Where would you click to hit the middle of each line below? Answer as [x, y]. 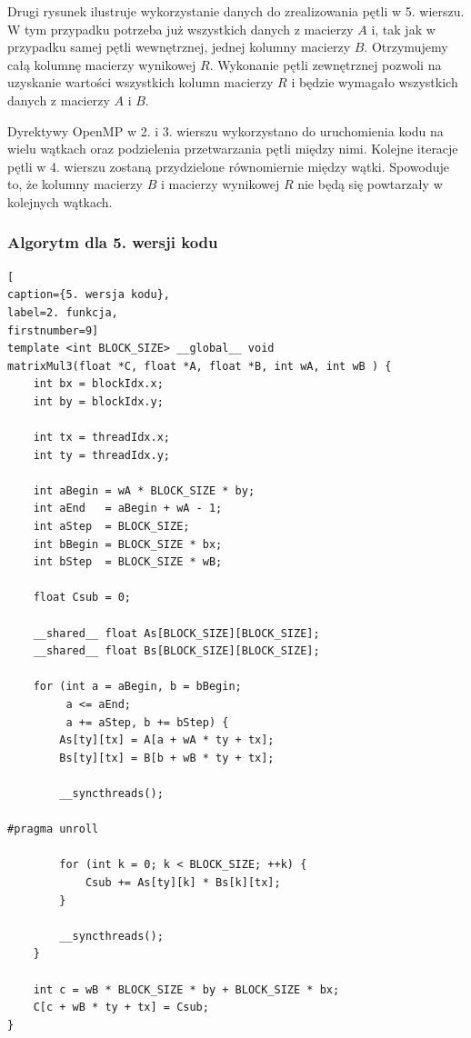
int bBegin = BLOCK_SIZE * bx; [128, 544]
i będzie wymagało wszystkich [375, 82]
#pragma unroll [53, 829]
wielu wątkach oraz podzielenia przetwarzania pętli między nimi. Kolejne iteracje [233, 149]
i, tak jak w [403, 29]
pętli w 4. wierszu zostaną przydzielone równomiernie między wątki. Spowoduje [229, 166]
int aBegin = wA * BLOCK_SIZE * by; [144, 490]
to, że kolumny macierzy [75, 184]
